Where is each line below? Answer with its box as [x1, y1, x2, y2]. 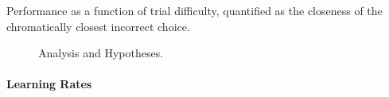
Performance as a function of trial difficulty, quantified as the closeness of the [6, 2, 383, 18]
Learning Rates [6, 76, 92, 92]
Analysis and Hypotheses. [38, 45, 164, 61]
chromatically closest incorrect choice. [6, 17, 190, 34]
